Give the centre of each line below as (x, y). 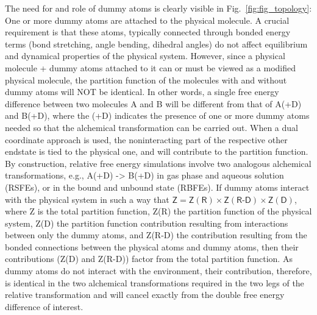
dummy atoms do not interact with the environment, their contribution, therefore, (158, 271)
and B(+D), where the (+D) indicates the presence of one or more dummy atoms (157, 115)
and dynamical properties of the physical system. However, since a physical (145, 56)
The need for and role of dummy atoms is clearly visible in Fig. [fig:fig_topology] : (158, 8)
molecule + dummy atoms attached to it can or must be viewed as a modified (150, 67)
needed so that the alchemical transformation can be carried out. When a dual (151, 127)
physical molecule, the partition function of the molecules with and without (146, 80)
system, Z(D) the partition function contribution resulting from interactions (147, 223)
